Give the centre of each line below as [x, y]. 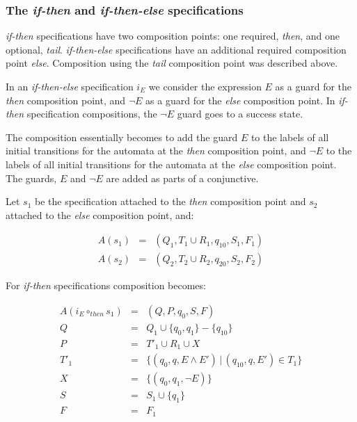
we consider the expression [205, 86]
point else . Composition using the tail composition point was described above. [172, 63]
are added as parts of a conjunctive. [182, 178]
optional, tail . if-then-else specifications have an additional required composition [176, 49]
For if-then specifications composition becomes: [106, 285]
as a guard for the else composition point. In [240, 100]
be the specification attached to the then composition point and [170, 201]
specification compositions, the [92, 114]
